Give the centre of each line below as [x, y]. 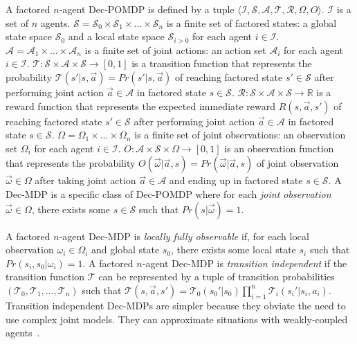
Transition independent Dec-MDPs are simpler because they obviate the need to [176, 305]
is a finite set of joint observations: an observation [240, 135]
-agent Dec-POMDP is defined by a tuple [147, 9]
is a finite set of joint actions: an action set [175, 49]
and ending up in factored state [236, 180]
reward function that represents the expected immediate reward [141, 106]
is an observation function [279, 148]
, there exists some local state [234, 250]
